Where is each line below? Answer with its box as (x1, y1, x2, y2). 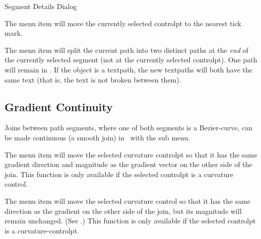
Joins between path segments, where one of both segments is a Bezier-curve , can (5, 122, 252, 133)
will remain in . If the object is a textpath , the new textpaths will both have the (5, 64, 252, 74)
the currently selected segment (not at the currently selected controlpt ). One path (5, 54, 257, 65)
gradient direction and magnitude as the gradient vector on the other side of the (5, 159, 252, 170)
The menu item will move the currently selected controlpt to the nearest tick (5, 18, 241, 28)
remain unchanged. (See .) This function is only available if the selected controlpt (5, 215, 256, 226)
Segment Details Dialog (5, 1, 77, 11)
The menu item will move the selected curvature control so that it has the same (5, 195, 250, 206)
